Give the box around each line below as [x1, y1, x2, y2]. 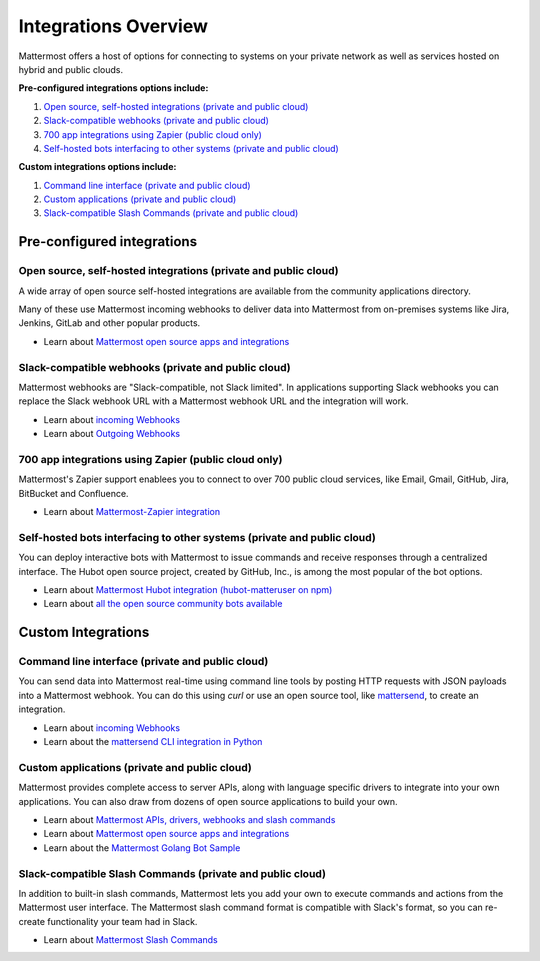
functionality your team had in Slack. [46, 915, 198, 927]
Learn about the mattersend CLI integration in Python [43, 736, 263, 748]
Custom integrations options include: [18, 161, 177, 173]
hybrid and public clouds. [18, 63, 124, 75]
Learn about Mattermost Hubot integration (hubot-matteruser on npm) [43, 583, 333, 595]
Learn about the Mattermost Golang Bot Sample [43, 841, 241, 854]
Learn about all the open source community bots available [43, 598, 283, 610]
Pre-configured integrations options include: [18, 82, 209, 94]
